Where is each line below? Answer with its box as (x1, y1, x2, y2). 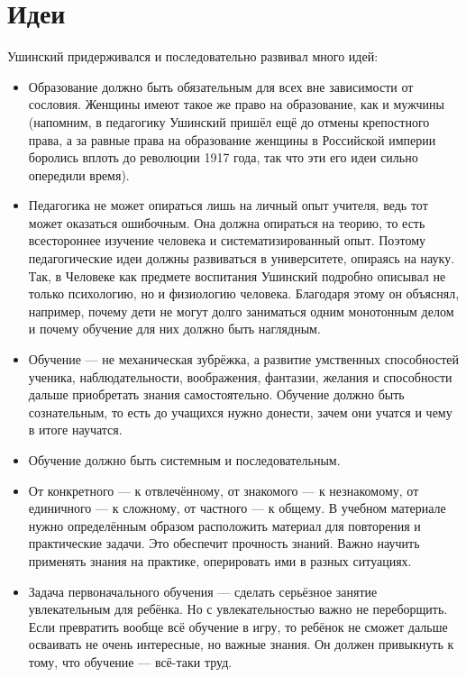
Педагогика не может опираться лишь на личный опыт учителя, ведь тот (28, 196, 428, 215)
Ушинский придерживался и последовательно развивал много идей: (7, 47, 379, 66)
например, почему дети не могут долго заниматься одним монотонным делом (28, 301, 454, 320)
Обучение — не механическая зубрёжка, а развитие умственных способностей (28, 350, 459, 369)
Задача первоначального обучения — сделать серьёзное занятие (28, 581, 378, 600)
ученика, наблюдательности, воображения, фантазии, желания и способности (28, 367, 452, 386)
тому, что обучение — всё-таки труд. (28, 652, 233, 671)
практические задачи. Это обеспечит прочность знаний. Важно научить (28, 534, 420, 553)
